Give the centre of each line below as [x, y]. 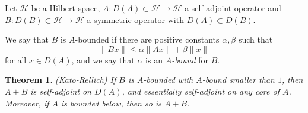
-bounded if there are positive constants [147, 39]
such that [255, 39]
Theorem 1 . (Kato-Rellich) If [61, 80]
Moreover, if [27, 103]
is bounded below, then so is [111, 103]
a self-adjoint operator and [233, 8]
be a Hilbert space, [66, 8]
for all [16, 59]
